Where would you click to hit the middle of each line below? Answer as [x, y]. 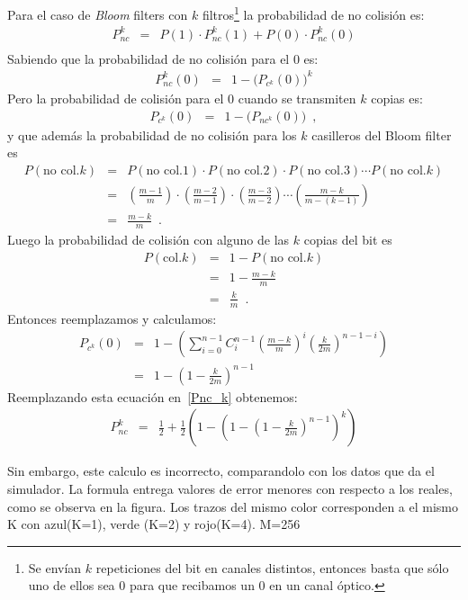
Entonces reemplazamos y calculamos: [112, 318]
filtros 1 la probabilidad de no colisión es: [313, 13]
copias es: [397, 98]
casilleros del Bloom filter [382, 134]
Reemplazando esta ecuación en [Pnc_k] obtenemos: [153, 396]
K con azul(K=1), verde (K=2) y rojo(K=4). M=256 [154, 524]
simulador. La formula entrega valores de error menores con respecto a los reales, [230, 488]
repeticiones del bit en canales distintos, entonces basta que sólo [272, 567]
